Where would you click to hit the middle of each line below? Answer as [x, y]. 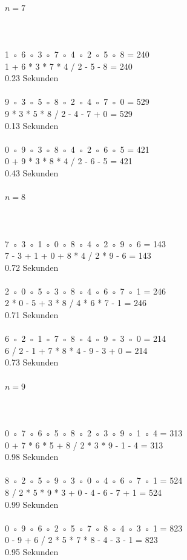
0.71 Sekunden [32, 315]
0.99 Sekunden [32, 504]
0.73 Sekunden [32, 362]
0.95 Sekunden [32, 551]
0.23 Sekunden [32, 78]
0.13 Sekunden [32, 125]
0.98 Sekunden [32, 457]
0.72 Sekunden [32, 267]
